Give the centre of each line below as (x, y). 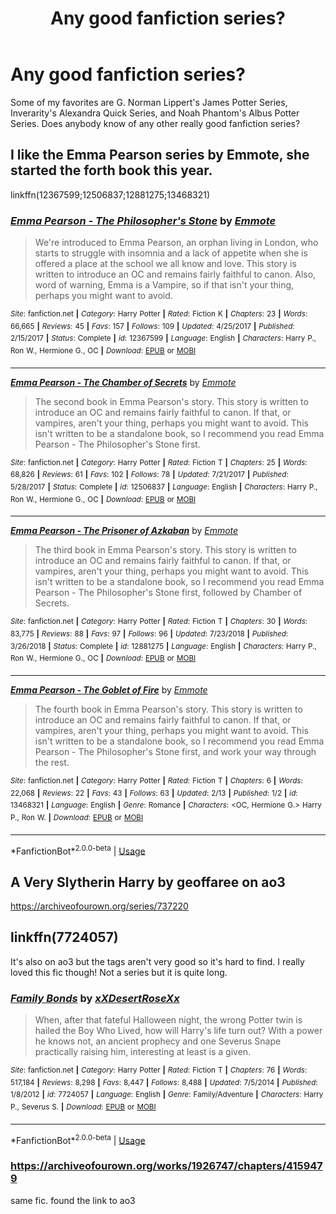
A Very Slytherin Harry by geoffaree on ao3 (148, 882)
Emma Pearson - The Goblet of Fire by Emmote (109, 689)
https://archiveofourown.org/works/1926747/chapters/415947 (166, 1166)
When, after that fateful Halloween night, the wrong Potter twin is (168, 1020)
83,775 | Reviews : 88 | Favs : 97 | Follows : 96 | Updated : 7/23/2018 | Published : (149, 633)
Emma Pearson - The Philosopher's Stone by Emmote (143, 220)
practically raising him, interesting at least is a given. (143, 1052)
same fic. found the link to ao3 (73, 1200)
